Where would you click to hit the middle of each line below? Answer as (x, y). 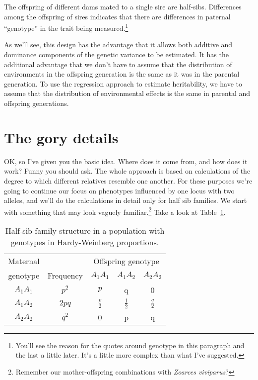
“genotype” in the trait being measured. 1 (66, 27)
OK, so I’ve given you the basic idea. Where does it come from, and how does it (126, 161)
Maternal (24, 261)
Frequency (65, 275)
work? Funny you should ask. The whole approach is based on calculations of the (127, 171)
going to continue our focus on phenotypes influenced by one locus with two (119, 190)
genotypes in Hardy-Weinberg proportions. (85, 242)
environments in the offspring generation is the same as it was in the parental (122, 74)
